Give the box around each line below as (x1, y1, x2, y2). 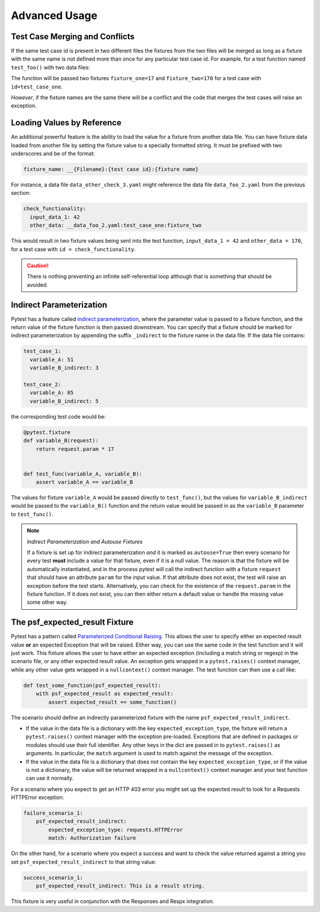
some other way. (27, 598, 68, 606)
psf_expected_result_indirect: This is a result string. (36, 882, 205, 889)
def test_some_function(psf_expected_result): (23, 682, 161, 689)
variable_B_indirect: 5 (30, 398, 99, 404)
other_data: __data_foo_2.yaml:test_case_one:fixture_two (30, 222, 202, 229)
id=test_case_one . (11, 83, 63, 90)
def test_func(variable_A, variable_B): (23, 470, 142, 477)
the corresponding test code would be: (11, 413, 106, 420)
